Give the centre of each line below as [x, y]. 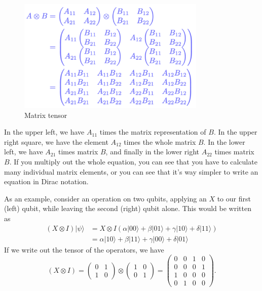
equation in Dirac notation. [46, 181]
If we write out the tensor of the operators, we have [84, 249]
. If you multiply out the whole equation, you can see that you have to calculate [133, 161]
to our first [234, 198]
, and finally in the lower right [153, 152]
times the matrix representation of [153, 132]
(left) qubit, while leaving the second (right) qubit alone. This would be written [128, 208]
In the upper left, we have [44, 132]
